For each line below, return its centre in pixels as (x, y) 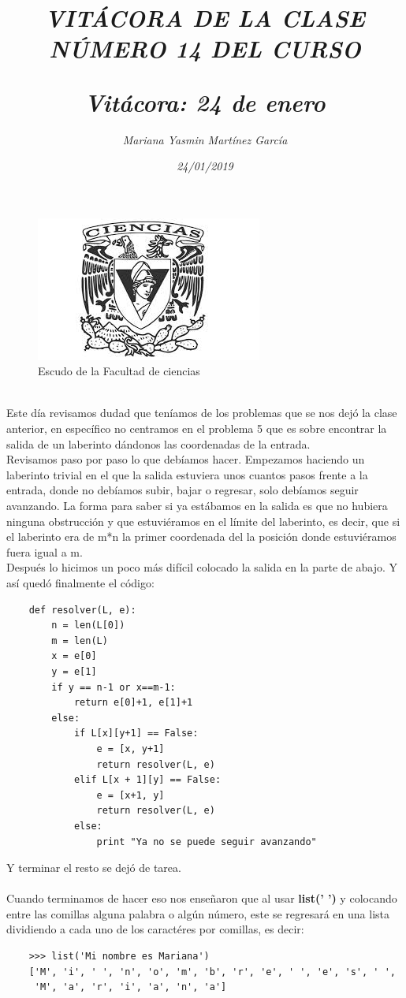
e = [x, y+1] (130, 748)
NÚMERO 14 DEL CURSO (205, 49)
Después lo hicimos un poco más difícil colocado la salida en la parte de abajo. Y (202, 567)
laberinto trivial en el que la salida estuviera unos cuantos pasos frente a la (187, 474)
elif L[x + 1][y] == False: (147, 780)
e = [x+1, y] (130, 795)
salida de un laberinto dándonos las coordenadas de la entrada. (158, 443)
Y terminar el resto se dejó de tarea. (94, 868)
